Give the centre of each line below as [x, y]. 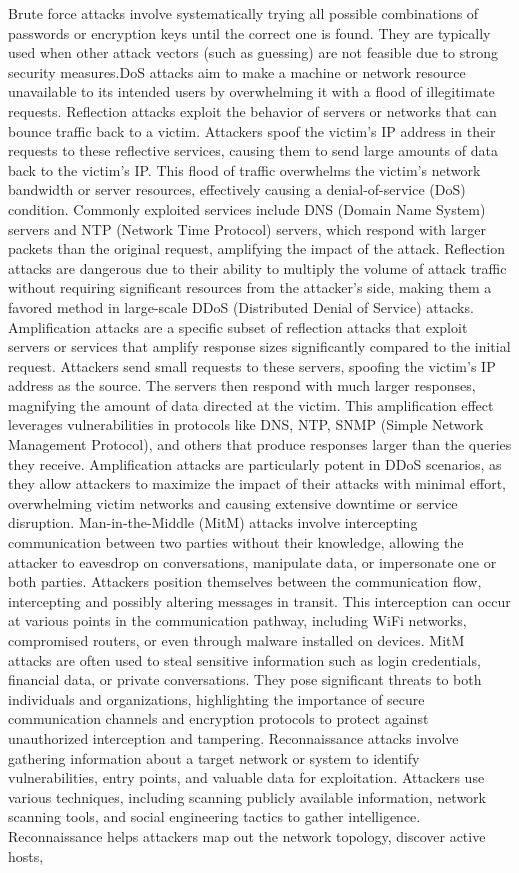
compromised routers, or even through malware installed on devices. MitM [236, 640]
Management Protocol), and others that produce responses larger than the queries [260, 444]
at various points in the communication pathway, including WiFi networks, [237, 620]
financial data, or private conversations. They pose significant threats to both [245, 679]
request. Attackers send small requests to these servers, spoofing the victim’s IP [252, 365]
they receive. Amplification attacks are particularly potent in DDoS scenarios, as [255, 463]
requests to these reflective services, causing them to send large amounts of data [253, 150]
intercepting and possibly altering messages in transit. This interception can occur [259, 600]
